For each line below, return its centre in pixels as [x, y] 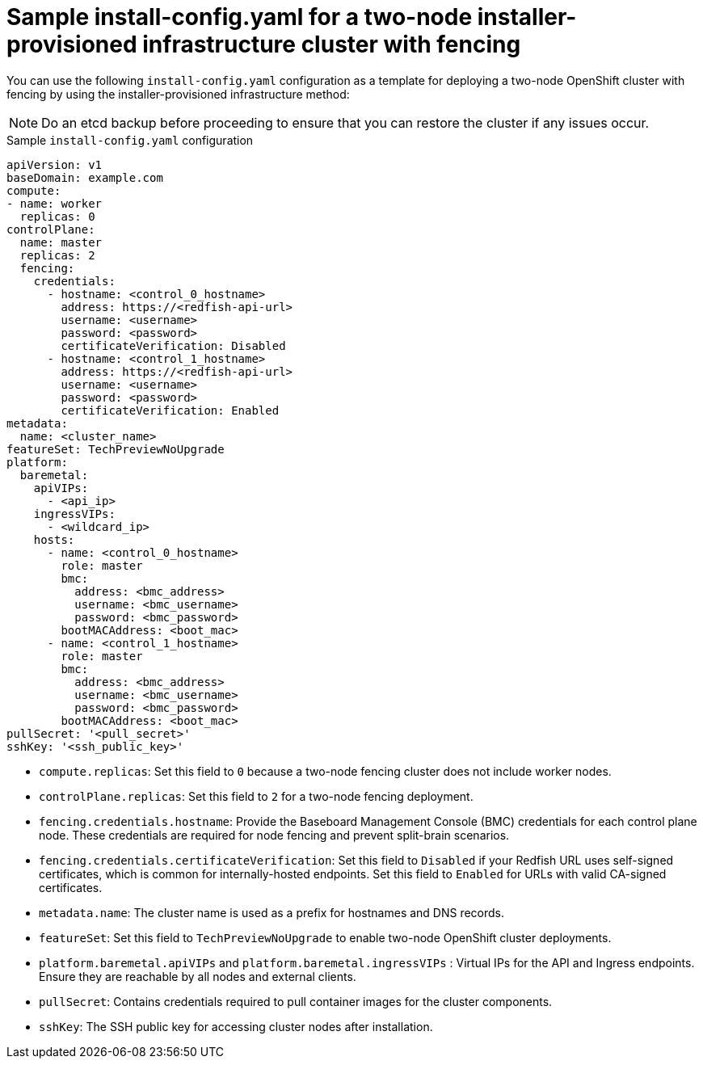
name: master [61, 242]
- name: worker [55, 203]
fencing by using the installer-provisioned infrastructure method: [178, 94]
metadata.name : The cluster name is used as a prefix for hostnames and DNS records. [272, 912]
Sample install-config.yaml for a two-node [240, 17]
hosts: [54, 539]
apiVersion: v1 [55, 164]
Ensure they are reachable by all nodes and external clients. [198, 976]
